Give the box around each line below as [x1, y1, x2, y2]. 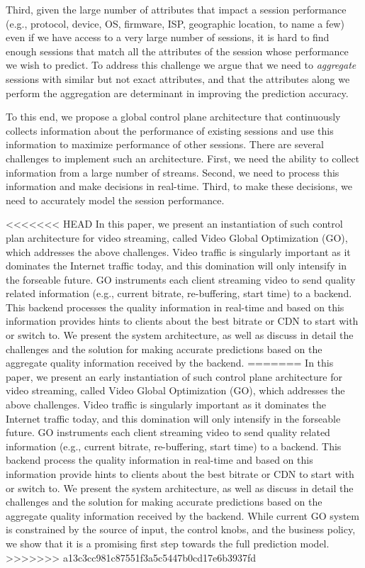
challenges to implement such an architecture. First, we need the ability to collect [6, 150, 360, 165]
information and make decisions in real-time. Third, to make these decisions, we [6, 179, 352, 194]
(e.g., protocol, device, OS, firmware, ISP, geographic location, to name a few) [6, 16, 344, 30]
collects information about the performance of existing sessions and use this [6, 123, 334, 138]
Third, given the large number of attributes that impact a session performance [6, 2, 347, 16]
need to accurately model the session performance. [6, 192, 225, 207]
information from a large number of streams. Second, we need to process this [6, 165, 339, 179]
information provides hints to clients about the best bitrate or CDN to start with [6, 313, 359, 328]
